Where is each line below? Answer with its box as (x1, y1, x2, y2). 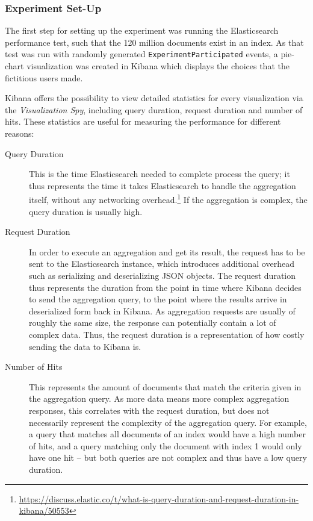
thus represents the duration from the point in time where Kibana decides (29, 281, 302, 293)
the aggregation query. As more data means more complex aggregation (29, 392, 290, 405)
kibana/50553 (19, 504, 69, 517)
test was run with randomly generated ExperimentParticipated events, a (5, 48, 278, 60)
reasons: (5, 127, 34, 140)
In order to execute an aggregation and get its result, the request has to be (29, 245, 305, 258)
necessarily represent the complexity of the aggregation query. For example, (29, 416, 307, 428)
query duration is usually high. (29, 205, 143, 217)
